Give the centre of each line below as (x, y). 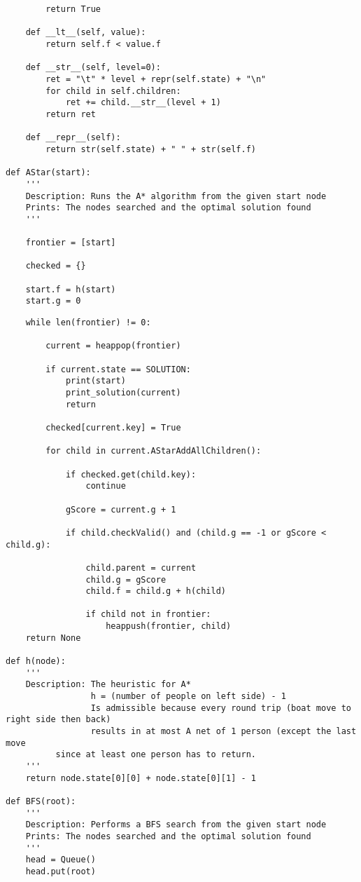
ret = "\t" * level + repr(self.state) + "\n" (156, 79)
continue (106, 486)
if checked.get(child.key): (131, 474)
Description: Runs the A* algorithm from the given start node (176, 196)
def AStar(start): (48, 173)
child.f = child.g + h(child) (156, 591)
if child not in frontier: (148, 615)
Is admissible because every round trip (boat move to (221, 708)
